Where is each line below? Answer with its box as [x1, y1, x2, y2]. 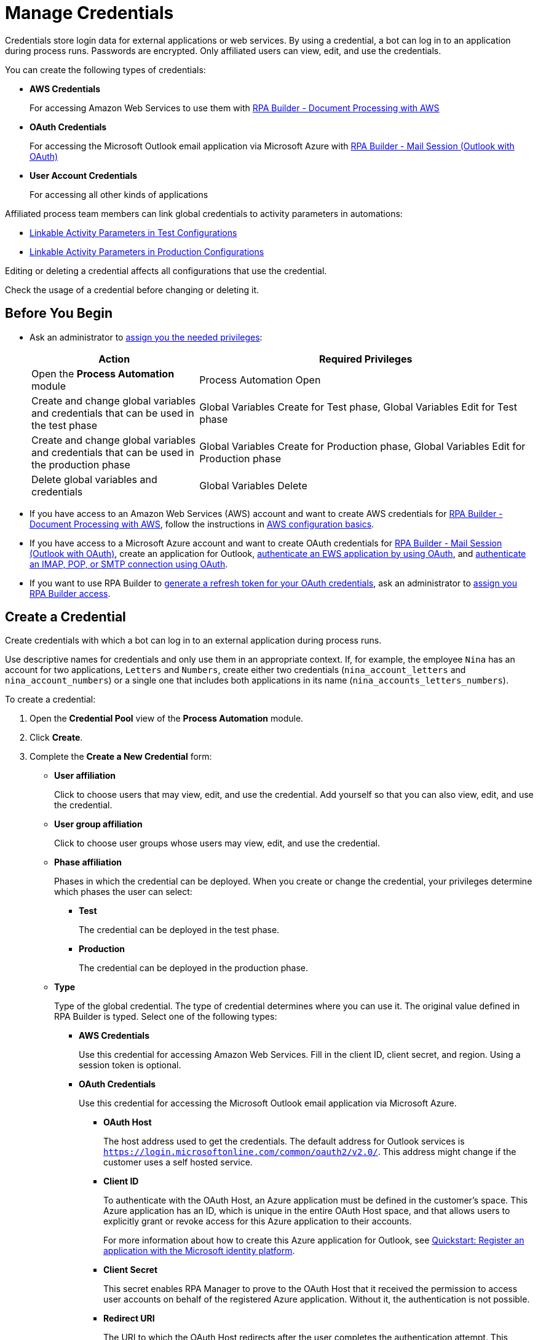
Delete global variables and [31, 473, 157, 486]
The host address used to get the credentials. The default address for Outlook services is [103, 1136, 465, 1147]
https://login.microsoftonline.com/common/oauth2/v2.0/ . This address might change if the [103, 1146, 516, 1157]
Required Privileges [318, 352, 413, 365]
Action [98, 352, 130, 365]
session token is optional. [79, 1060, 181, 1071]
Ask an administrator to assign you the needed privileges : [30, 331, 263, 342]
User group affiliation [54, 819, 143, 830]
